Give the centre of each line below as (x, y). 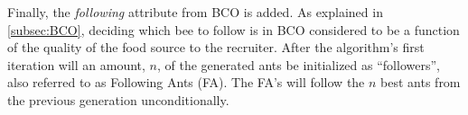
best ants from (421, 82)
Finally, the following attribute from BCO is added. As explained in (195, 12)
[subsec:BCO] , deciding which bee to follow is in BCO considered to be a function (234, 29)
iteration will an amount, (76, 64)
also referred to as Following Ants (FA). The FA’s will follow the (186, 82)
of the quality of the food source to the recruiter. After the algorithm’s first (216, 47)
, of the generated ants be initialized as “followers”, (298, 64)
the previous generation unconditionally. (118, 99)
